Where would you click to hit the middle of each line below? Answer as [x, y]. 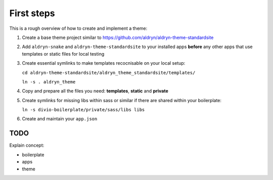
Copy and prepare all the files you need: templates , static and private [95, 91]
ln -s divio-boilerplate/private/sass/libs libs [83, 110]
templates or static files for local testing [63, 54]
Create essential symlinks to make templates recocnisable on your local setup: [104, 63]
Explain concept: [27, 145]
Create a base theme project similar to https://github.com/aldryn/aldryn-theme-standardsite [118, 37]
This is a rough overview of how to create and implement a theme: [78, 28]
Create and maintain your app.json [60, 119]
